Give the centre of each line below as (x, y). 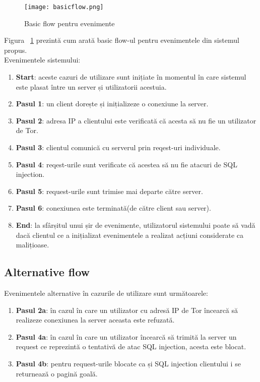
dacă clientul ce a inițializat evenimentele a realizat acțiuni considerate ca (130, 235)
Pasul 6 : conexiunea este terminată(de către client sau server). (113, 208)
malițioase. (32, 245)
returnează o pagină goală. (57, 373)
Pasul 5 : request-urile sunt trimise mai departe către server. (109, 191)
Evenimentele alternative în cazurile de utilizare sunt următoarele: (106, 293)
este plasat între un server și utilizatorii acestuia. (91, 86)
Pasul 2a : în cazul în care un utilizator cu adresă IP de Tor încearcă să (127, 310)
